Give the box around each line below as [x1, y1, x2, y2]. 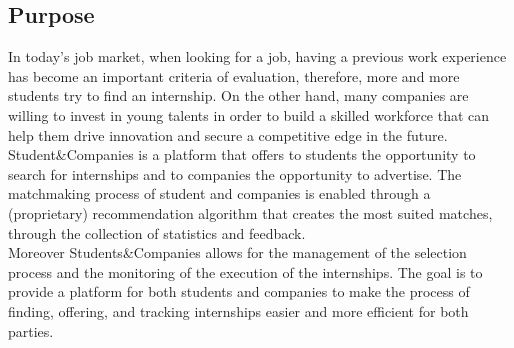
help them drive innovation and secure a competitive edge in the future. [8, 124, 448, 145]
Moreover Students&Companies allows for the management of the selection [8, 242, 467, 263]
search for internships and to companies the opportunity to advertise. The [8, 163, 462, 184]
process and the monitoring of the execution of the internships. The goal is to [8, 261, 483, 282]
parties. [8, 320, 54, 341]
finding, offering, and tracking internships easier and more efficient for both [8, 300, 469, 321]
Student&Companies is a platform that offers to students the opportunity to [8, 144, 476, 165]
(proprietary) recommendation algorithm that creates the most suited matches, [8, 202, 493, 223]
